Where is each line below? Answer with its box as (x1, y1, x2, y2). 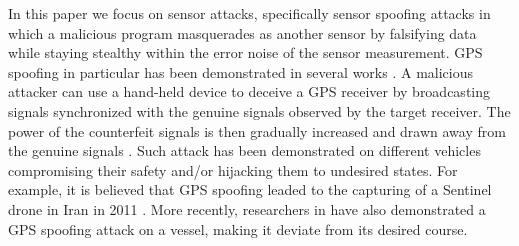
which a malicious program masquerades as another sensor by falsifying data (8, 22, 477, 43)
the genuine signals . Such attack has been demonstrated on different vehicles (8, 140, 481, 161)
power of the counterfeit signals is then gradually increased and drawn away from (8, 120, 506, 141)
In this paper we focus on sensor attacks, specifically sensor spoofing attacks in (8, 3, 491, 23)
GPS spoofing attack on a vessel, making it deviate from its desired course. (8, 218, 468, 239)
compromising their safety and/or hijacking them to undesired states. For (8, 159, 458, 180)
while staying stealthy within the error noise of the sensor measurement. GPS (8, 42, 483, 63)
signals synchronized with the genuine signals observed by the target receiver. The (8, 100, 511, 121)
